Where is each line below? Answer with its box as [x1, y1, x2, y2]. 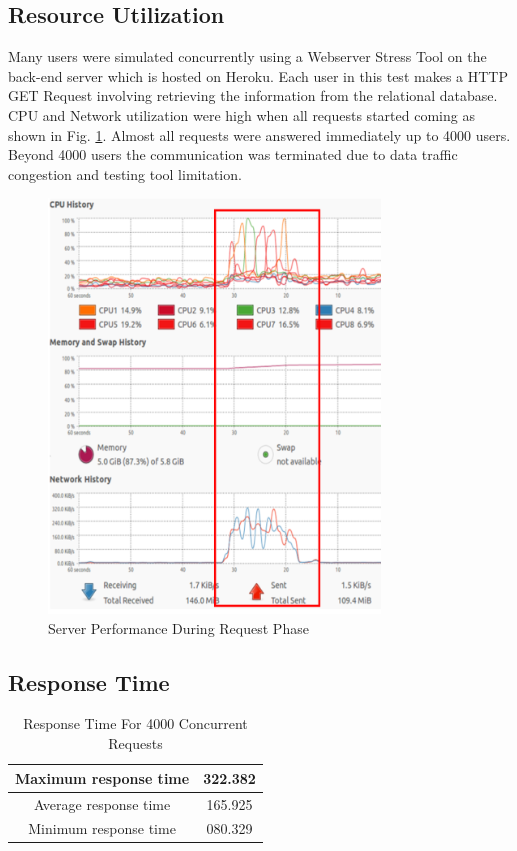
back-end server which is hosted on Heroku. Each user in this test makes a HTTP [8, 65, 508, 86]
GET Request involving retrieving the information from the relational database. [8, 85, 498, 106]
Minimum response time [28, 818, 176, 839]
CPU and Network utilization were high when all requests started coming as [8, 104, 475, 125]
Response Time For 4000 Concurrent [23, 713, 248, 734]
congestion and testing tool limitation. [8, 163, 242, 184]
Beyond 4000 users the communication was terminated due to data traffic [8, 144, 458, 165]
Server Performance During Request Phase [48, 617, 309, 638]
